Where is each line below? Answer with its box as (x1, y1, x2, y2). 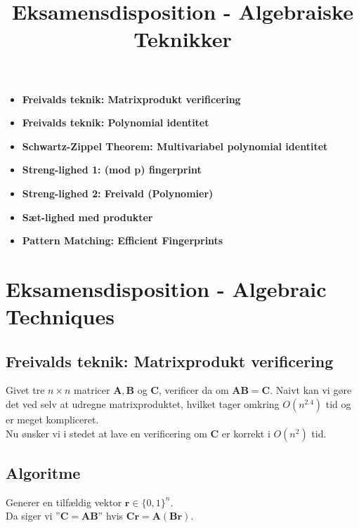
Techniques (6, 302, 115, 331)
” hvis (98, 508, 124, 523)
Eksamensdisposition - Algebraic (6, 274, 327, 303)
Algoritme (6, 462, 81, 484)
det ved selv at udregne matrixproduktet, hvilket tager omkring (6, 397, 280, 411)
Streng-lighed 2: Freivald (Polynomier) (22, 185, 214, 200)
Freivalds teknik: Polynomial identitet (22, 115, 209, 130)
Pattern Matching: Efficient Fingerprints (22, 233, 223, 248)
